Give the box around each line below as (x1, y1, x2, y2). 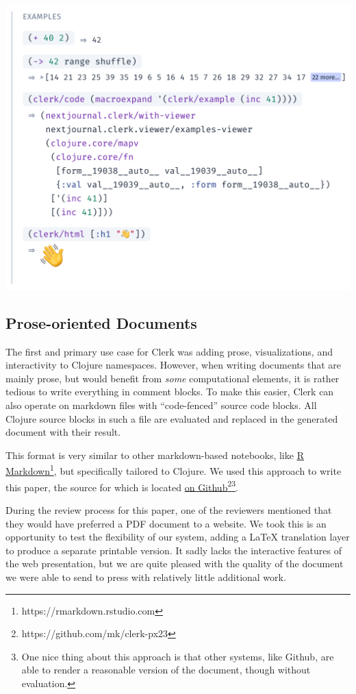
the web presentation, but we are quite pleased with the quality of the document (5, 556, 344, 571)
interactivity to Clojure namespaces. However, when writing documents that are (5, 358, 342, 372)
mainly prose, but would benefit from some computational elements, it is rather (5, 371, 340, 385)
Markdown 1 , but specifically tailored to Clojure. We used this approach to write (5, 462, 342, 478)
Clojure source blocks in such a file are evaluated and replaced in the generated (5, 411, 338, 425)
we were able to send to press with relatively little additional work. (5, 569, 286, 584)
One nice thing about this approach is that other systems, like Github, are (21, 649, 334, 663)
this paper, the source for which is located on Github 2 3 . (5, 478, 239, 494)
